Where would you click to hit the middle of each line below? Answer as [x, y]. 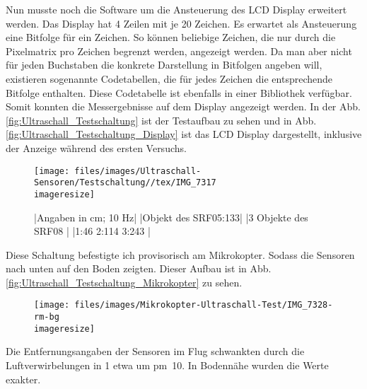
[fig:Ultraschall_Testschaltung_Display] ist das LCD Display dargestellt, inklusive [184, 134]
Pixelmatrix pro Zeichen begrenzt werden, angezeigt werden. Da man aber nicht [179, 51]
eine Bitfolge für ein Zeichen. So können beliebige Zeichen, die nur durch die [171, 37]
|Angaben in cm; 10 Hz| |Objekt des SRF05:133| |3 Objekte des [171, 217]
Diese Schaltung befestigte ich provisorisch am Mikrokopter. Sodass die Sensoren [180, 254]
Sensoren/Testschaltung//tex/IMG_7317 [125, 183]
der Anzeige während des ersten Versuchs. [96, 147]
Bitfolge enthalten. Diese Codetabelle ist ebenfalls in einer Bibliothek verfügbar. [179, 92]
